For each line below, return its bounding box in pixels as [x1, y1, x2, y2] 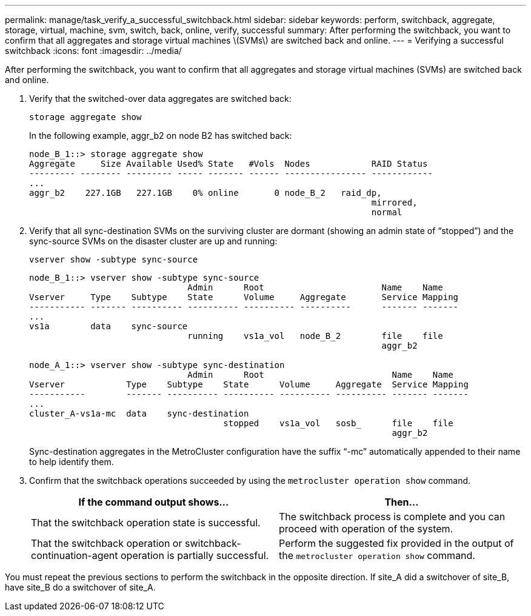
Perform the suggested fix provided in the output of [279, 537, 514, 549]
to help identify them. [29, 457, 114, 467]
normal [371, 207, 402, 217]
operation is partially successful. [121, 549, 269, 561]
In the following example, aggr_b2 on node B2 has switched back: [29, 130, 292, 141]
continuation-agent [31, 549, 118, 561]
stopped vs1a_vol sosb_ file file [223, 418, 453, 428]
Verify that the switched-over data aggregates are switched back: [29, 93, 292, 104]
